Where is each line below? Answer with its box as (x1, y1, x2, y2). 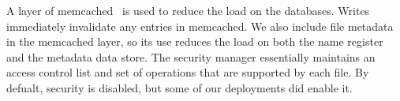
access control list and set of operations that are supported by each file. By (6, 64, 369, 80)
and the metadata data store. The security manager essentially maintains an (6, 48, 376, 65)
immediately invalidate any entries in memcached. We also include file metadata (6, 17, 394, 34)
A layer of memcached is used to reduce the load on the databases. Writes (6, 2, 370, 18)
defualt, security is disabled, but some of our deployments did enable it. (6, 79, 353, 95)
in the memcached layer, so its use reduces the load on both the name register (6, 33, 383, 50)
